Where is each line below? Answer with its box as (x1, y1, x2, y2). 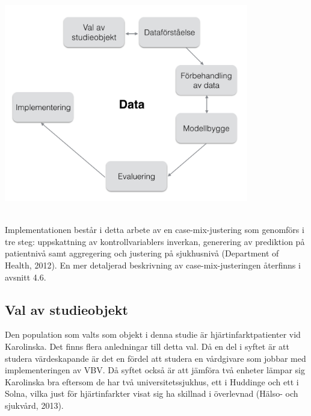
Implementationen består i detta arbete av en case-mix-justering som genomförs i (5, 223, 304, 236)
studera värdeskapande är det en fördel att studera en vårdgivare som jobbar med (5, 352, 306, 364)
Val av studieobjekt (5, 300, 128, 318)
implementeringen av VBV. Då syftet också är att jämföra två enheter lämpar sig (5, 364, 305, 376)
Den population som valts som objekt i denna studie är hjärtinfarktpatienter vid (5, 328, 301, 341)
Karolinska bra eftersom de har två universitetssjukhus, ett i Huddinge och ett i (5, 375, 299, 388)
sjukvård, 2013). (5, 399, 64, 411)
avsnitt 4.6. (5, 270, 46, 283)
